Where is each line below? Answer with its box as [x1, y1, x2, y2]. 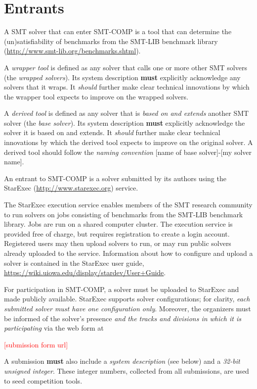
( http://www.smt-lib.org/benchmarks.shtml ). [4, 46, 141, 56]
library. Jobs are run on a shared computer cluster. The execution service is [4, 219, 233, 229]
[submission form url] [4, 339, 68, 349]
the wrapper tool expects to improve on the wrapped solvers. [4, 91, 188, 101]
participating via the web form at [4, 323, 104, 333]
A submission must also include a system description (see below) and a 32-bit [4, 356, 240, 366]
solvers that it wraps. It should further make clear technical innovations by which [4, 82, 250, 92]
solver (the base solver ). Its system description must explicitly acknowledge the [4, 117, 245, 128]
